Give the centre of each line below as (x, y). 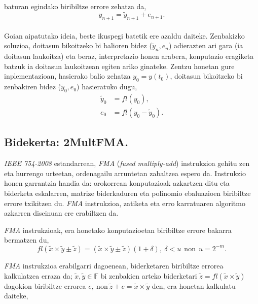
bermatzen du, (27, 240)
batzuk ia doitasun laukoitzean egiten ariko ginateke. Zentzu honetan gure (119, 66)
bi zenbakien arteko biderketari (149, 275)
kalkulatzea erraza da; (38, 275)
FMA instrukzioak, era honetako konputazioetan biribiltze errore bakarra (118, 230)
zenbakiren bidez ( (33, 87)
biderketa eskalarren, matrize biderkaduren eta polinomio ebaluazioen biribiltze (127, 193)
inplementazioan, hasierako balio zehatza (67, 76)
